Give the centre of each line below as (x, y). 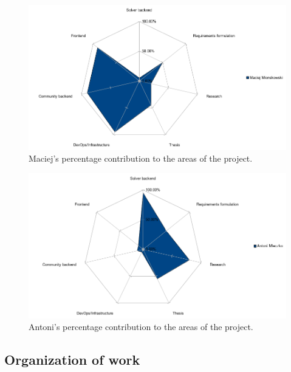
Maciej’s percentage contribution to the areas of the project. (141, 158)
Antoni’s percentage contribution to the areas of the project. (141, 327)
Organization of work (72, 360)
